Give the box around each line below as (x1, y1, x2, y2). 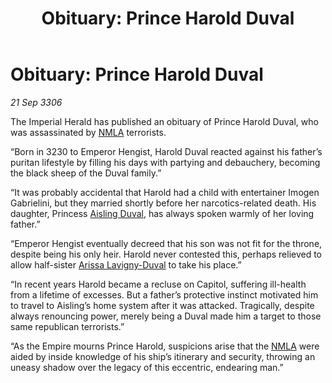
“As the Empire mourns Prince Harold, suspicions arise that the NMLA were (10, 340, 320, 352)
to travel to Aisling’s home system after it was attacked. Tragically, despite (10, 299, 315, 311)
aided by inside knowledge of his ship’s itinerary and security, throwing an (10, 350, 316, 362)
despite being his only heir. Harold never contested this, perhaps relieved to (10, 248, 323, 260)
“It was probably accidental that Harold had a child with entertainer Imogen (10, 186, 320, 198)
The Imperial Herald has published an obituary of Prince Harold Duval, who (10, 115, 319, 127)
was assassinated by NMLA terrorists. (10, 126, 167, 138)
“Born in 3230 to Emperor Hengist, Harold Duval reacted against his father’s (10, 145, 323, 157)
